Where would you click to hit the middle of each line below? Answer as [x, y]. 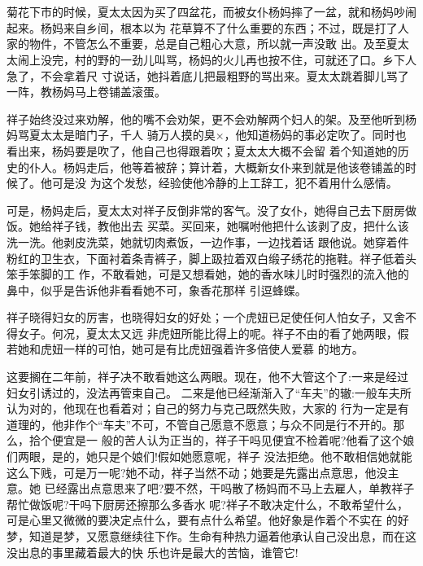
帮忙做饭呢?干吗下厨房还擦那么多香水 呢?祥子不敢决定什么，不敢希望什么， [207, 504]
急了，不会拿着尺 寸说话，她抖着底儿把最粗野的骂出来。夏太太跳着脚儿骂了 [208, 75]
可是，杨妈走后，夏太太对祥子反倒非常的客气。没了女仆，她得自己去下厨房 [206, 210]
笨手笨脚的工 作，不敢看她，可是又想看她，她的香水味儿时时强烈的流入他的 [208, 274]
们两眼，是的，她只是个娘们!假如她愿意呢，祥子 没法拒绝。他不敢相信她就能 [209, 456]
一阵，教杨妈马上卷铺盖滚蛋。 [86, 92]
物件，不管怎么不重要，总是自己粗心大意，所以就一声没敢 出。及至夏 [213, 44]
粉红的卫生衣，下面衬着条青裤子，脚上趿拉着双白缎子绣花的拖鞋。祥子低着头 [211, 258]
